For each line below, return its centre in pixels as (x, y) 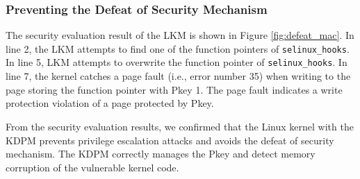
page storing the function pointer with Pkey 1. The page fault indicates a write (174, 89)
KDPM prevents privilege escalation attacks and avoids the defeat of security (170, 140)
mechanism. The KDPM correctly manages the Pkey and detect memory (161, 154)
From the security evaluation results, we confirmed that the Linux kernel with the (180, 126)
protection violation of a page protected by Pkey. (110, 103)
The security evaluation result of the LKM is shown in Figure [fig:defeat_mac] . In (180, 35)
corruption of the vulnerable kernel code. (92, 167)
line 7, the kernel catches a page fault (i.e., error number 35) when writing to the (178, 76)
